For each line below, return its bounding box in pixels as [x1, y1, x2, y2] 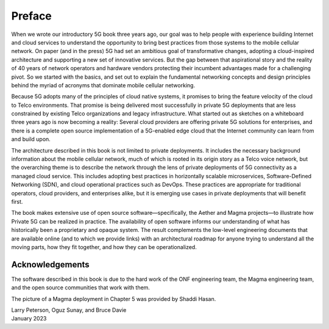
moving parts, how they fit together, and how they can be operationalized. [11, 243, 197, 250]
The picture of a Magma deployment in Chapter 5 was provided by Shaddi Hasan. [11, 295, 216, 302]
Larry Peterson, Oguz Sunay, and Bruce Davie [11, 306, 127, 314]
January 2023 [11, 315, 47, 322]
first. [11, 198, 23, 205]
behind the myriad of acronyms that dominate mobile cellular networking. [11, 81, 196, 89]
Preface [11, 9, 52, 23]
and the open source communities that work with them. [11, 284, 150, 291]
